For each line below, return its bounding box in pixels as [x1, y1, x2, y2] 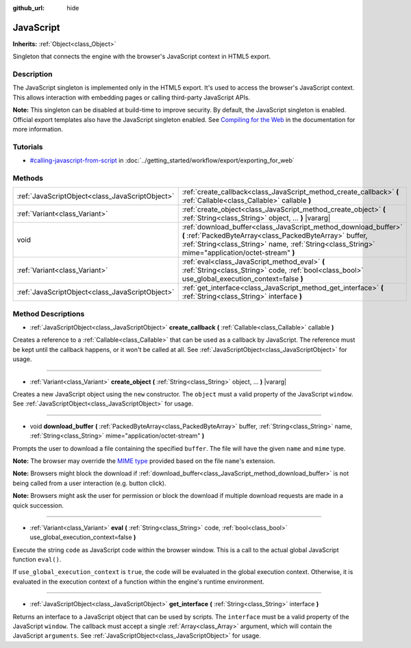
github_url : [12, 4, 45, 12]
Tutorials [12, 142, 44, 151]
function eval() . [12, 556, 62, 564]
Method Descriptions [12, 309, 85, 319]
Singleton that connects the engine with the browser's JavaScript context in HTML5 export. [12, 52, 271, 61]
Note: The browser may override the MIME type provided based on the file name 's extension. [12, 456, 275, 465]
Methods [12, 173, 44, 183]
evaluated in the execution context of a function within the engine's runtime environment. [12, 577, 265, 586]
